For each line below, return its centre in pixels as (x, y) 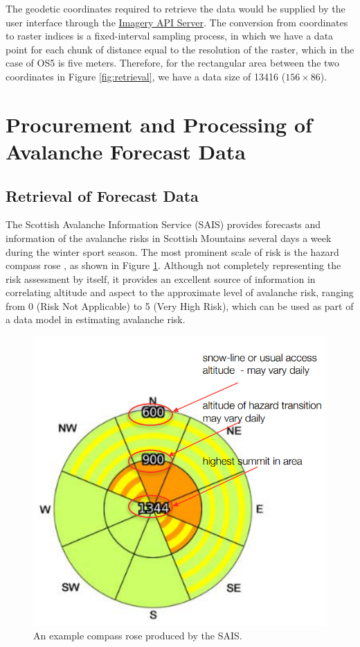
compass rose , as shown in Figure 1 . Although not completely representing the (173, 265)
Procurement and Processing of (159, 124)
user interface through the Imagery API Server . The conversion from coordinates (177, 22)
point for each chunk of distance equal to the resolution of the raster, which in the (180, 49)
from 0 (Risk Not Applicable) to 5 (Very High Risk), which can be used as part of (180, 305)
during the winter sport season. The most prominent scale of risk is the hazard (172, 251)
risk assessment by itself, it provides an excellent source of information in (161, 278)
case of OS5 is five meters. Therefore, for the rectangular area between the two (172, 63)
